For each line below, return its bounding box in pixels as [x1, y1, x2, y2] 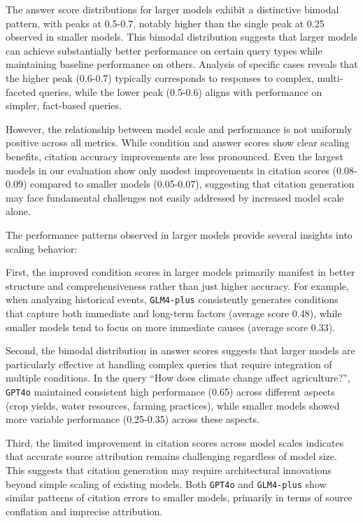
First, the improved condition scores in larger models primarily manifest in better [6, 265, 355, 279]
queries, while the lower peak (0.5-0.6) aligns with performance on [38, 84, 322, 99]
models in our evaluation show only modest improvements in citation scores [6, 162, 329, 177]
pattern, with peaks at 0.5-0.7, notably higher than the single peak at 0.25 [6, 15, 325, 30]
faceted [6, 84, 36, 99]
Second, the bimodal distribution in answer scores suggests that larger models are [6, 343, 355, 358]
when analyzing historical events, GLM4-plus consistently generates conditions [6, 292, 339, 307]
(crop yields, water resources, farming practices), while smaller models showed [6, 398, 340, 412]
